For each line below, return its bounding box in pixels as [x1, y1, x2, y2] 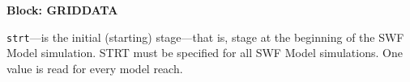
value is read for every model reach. [6, 59, 183, 76]
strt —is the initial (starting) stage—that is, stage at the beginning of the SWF [6, 28, 404, 45]
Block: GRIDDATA [6, 2, 118, 18]
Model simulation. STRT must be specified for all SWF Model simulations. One [6, 44, 403, 61]
